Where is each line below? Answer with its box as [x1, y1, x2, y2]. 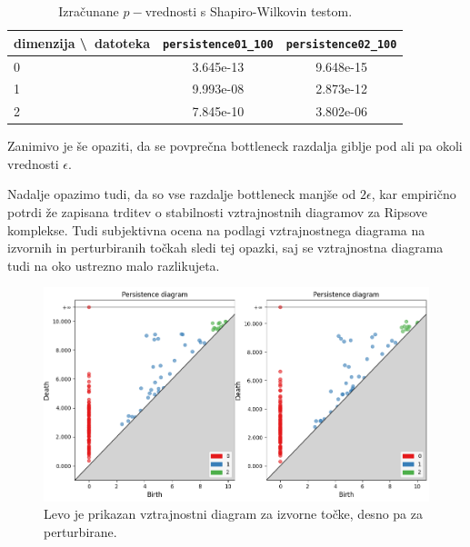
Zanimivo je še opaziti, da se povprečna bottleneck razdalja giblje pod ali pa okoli [7, 136, 463, 155]
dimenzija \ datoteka [14, 33, 151, 52]
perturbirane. [44, 522, 117, 541]
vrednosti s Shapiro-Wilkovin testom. [145, 2, 353, 20]
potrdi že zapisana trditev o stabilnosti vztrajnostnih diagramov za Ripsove [7, 203, 427, 222]
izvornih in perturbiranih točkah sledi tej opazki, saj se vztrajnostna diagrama [7, 238, 444, 257]
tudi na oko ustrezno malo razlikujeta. [7, 255, 220, 274]
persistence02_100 [285, 37, 397, 51]
